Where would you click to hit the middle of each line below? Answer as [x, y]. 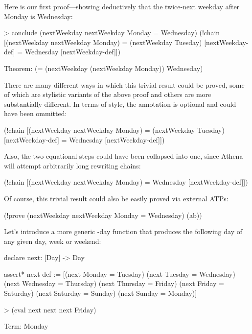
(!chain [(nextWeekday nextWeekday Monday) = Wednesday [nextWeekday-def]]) [126, 182]
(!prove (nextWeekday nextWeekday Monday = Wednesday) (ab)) [103, 215]
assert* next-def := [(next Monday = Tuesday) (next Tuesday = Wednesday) [120, 274]
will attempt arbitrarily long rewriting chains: [72, 165]
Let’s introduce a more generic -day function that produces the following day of [123, 231]
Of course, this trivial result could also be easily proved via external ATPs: [116, 198]
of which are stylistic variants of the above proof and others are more [108, 94]
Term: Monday [26, 326]
